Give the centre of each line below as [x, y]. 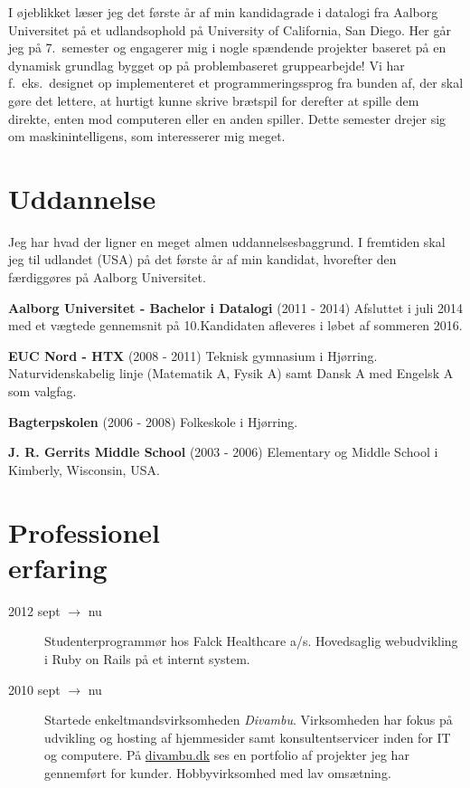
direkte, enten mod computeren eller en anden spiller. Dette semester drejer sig [227, 118]
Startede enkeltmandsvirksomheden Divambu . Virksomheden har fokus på [249, 720]
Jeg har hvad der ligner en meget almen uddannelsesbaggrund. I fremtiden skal [227, 241]
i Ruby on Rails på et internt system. [147, 658]
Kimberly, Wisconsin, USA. [84, 469]
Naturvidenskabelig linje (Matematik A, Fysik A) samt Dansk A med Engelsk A [231, 373]
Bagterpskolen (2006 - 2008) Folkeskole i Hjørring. [153, 421]
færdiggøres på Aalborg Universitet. [107, 277]
